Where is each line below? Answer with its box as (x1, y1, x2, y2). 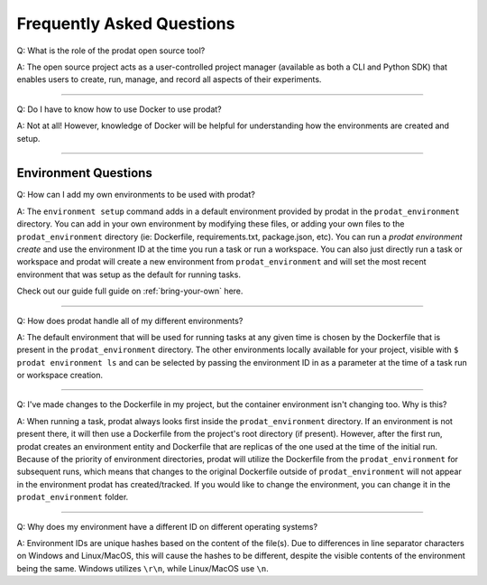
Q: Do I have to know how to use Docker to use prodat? (16, 104, 223, 115)
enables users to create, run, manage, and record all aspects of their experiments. (16, 74, 322, 85)
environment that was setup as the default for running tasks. (16, 269, 241, 280)
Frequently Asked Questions (16, 14, 235, 33)
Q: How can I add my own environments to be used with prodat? (16, 190, 256, 200)
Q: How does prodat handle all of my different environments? (16, 315, 243, 326)
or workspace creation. (16, 370, 104, 381)
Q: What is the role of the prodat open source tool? (16, 45, 206, 56)
